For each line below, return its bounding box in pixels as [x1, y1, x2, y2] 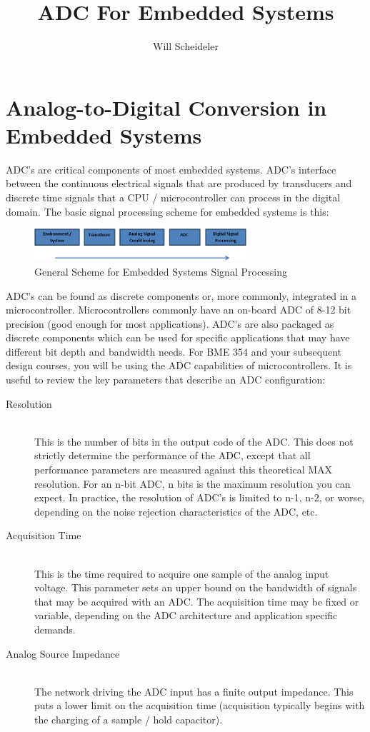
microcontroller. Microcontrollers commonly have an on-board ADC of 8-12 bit [6, 302, 351, 317]
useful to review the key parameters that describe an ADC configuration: [6, 372, 326, 387]
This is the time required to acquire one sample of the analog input [34, 566, 329, 581]
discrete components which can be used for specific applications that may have [6, 330, 350, 345]
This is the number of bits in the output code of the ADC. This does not [34, 433, 354, 448]
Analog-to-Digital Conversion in [6, 92, 327, 121]
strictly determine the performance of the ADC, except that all [34, 448, 311, 463]
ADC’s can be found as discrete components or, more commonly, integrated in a [6, 288, 357, 303]
